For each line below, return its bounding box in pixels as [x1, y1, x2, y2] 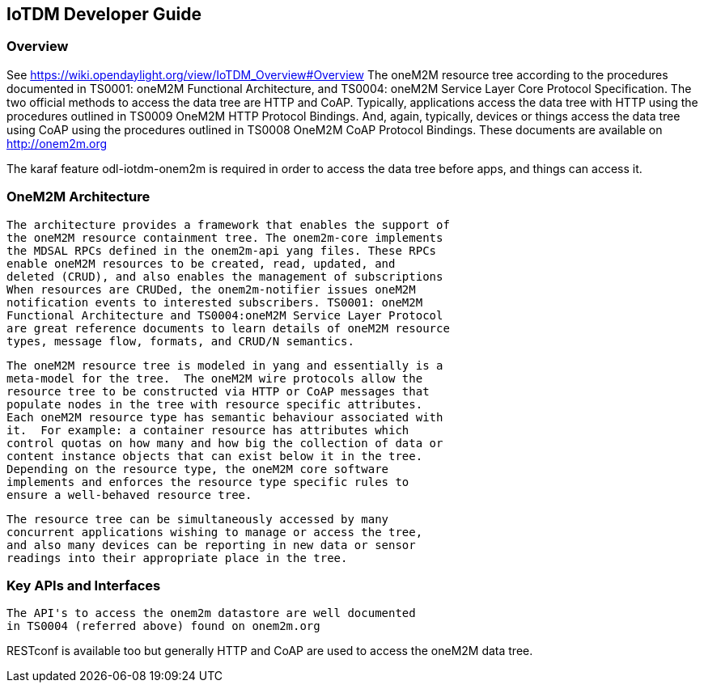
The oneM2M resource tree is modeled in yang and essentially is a [6, 358, 443, 372]
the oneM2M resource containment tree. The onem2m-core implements [6, 230, 443, 244]
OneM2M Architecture [6, 188, 151, 205]
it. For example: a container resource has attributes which [6, 423, 409, 437]
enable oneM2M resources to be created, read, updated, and [6, 256, 396, 270]
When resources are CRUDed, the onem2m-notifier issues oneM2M [6, 282, 416, 296]
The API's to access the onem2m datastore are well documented [6, 607, 416, 620]
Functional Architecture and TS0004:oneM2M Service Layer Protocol [6, 308, 443, 322]
